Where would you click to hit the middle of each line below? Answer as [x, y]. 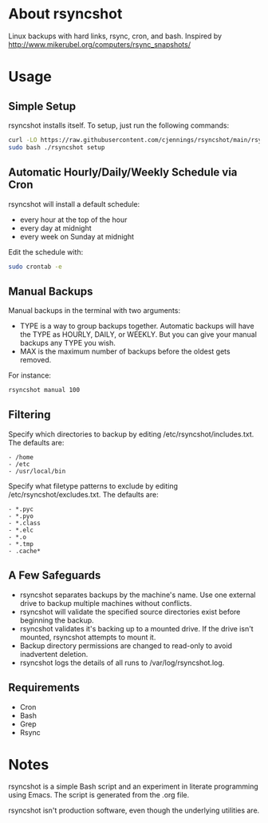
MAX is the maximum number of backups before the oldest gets [125, 351]
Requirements [44, 688]
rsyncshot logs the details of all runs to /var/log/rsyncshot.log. [122, 663]
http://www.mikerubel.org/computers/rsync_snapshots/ [100, 44]
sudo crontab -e [35, 267]
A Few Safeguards [55, 576]
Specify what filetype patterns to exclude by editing [93, 486]
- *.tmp [21, 544]
